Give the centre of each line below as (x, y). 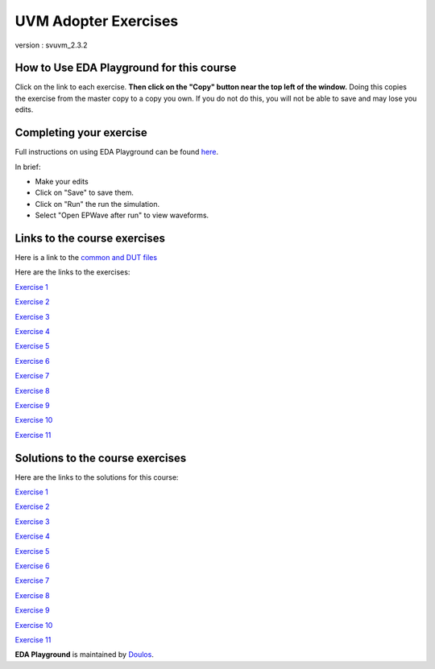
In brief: (28, 167)
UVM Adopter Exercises (97, 21)
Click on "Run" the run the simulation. (97, 204)
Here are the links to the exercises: (72, 272)
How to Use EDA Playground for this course (126, 68)
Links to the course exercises (90, 238)
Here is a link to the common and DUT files (86, 257)
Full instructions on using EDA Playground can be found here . (117, 152)
